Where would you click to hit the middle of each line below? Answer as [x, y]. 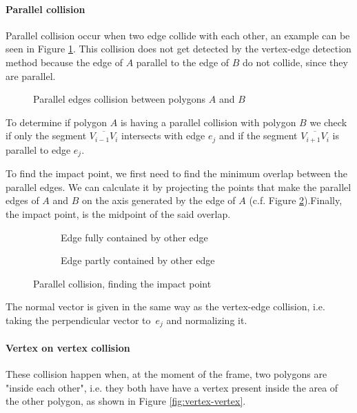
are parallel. [31, 75]
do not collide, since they [295, 62]
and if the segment [258, 135]
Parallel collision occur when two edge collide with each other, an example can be [178, 35]
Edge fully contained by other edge [134, 237]
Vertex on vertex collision [68, 348]
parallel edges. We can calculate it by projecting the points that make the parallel [178, 187]
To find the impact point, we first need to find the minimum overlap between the [176, 173]
